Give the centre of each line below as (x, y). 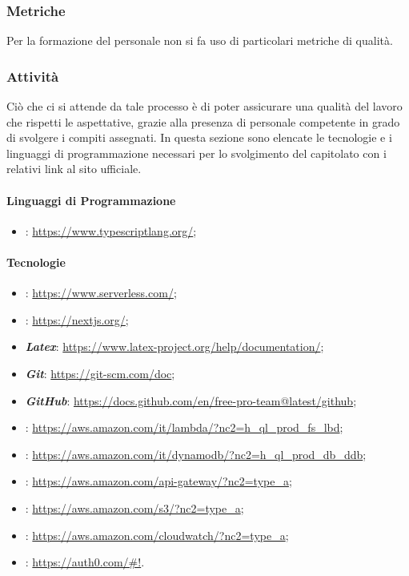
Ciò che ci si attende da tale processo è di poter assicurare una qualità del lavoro (204, 106)
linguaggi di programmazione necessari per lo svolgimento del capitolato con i (196, 153)
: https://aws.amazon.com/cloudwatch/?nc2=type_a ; (157, 535)
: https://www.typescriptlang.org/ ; (111, 230)
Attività (33, 76)
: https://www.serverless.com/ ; (101, 293)
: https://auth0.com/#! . (85, 562)
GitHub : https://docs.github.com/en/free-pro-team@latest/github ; (191, 400)
